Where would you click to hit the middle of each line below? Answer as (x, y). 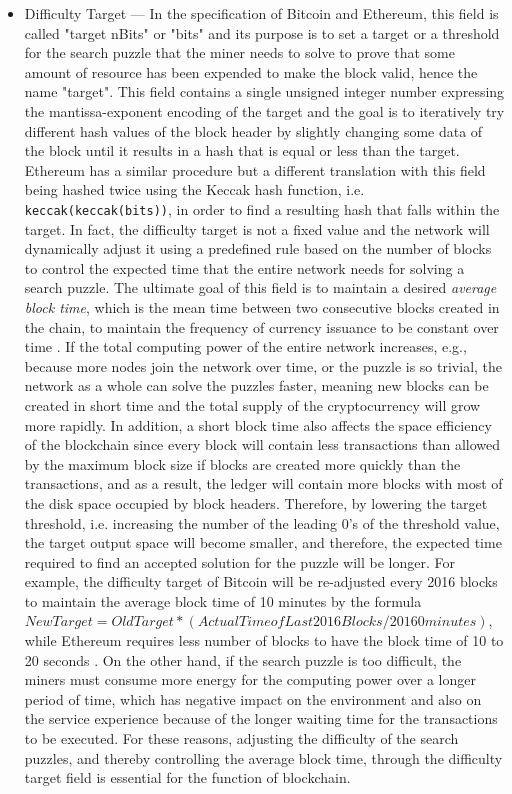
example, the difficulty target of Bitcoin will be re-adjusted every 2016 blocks (261, 581)
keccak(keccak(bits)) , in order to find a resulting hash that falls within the (262, 208)
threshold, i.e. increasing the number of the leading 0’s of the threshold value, (262, 522)
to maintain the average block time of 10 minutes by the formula (223, 600)
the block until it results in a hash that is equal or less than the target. (242, 150)
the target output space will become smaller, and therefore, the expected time (263, 542)
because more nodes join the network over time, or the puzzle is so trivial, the (263, 365)
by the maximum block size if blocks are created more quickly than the (242, 463)
